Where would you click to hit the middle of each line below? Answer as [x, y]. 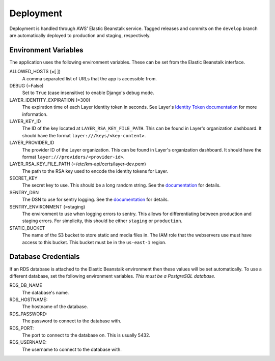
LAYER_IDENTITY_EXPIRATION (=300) [50, 100]
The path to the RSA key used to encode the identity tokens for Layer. [95, 171]
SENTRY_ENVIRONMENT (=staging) [47, 206]
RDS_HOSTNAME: [29, 299]
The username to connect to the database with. [72, 349]
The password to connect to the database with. [72, 321]
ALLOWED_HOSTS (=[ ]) [35, 72]
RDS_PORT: [22, 328]
